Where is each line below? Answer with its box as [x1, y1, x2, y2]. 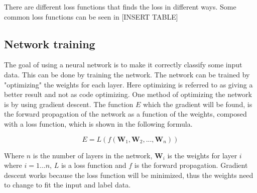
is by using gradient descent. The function [4, 99, 134, 109]
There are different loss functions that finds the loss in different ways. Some [4, 2, 236, 12]
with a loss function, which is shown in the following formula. [4, 118, 193, 129]
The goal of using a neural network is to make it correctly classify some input [4, 59, 242, 70]
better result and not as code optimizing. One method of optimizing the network [4, 89, 252, 100]
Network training [4, 36, 95, 51]
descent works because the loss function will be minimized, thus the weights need [4, 169, 253, 180]
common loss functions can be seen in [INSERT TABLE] [4, 11, 178, 22]
